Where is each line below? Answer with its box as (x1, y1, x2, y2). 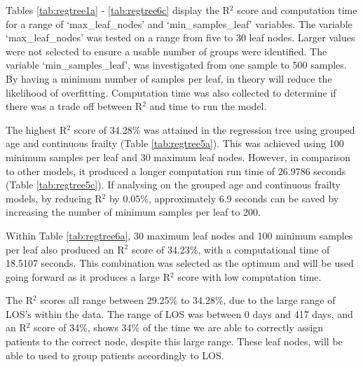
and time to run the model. (149, 99, 267, 113)
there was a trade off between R (6, 99, 143, 113)
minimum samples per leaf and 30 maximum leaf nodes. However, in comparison (6, 149, 350, 164)
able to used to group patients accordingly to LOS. (6, 347, 224, 362)
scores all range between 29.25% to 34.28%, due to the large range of (40, 293, 336, 307)
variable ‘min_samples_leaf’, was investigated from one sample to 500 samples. (6, 57, 347, 72)
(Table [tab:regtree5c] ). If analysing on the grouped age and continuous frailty (6, 177, 341, 192)
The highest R (6, 122, 67, 137)
